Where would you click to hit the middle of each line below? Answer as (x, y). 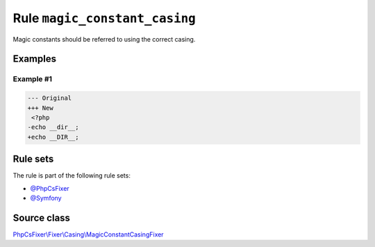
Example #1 (32, 79)
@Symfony (46, 198)
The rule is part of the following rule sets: (72, 176)
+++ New (40, 108)
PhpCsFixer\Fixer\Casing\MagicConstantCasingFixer (88, 234)
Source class (42, 218)
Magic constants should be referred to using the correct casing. (104, 39)
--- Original (50, 98)
